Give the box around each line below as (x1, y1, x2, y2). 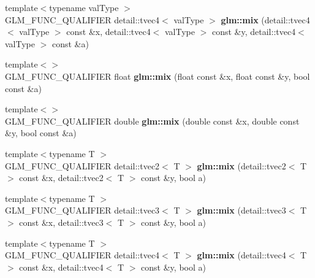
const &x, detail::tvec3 (19, 215, 104, 228)
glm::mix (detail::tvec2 (197, 159, 286, 172)
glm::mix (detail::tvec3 (197, 204, 286, 217)
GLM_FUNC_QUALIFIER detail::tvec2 (5, 159, 160, 172)
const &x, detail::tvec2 (19, 171, 104, 184)
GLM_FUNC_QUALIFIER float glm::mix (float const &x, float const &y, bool (5, 69, 310, 82)
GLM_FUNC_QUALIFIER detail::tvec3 (5, 204, 160, 217)
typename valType (49, 1, 119, 14)
